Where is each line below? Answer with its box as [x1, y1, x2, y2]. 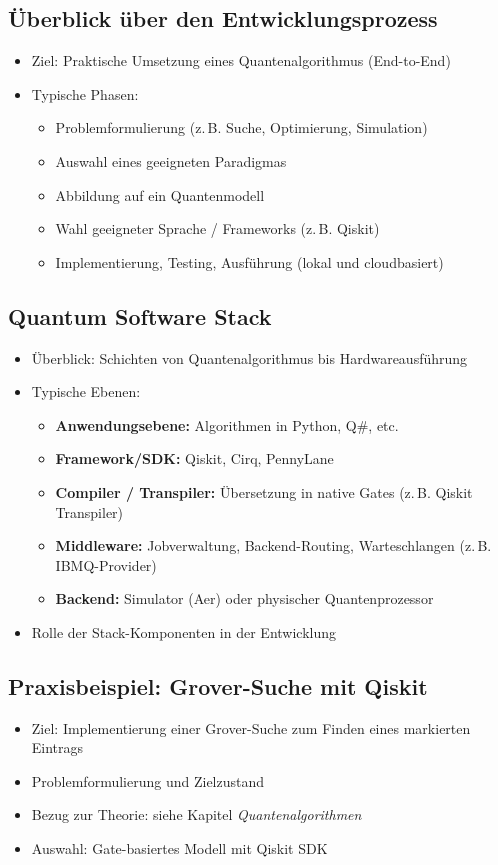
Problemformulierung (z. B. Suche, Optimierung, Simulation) [55, 117, 428, 138]
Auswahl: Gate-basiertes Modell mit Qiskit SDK [31, 838, 328, 859]
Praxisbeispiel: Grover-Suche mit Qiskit [8, 670, 428, 701]
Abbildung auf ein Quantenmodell [55, 184, 265, 205]
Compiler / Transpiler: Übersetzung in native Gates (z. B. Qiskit [55, 481, 473, 502]
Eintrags [31, 737, 84, 758]
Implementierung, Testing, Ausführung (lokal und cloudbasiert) [55, 251, 444, 272]
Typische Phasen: [31, 83, 139, 104]
